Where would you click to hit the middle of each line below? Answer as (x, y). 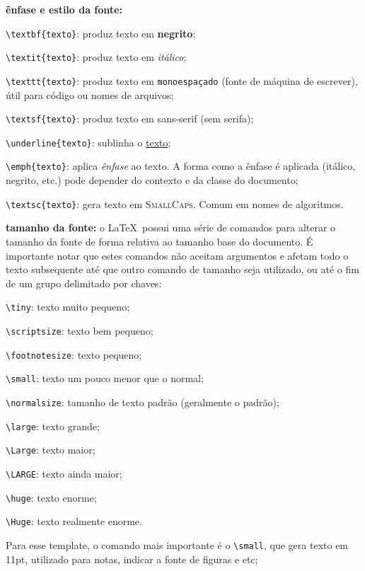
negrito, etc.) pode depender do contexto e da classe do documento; (152, 180)
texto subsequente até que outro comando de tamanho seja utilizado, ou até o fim (182, 269)
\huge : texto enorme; (51, 497)
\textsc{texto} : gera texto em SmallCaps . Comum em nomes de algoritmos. (175, 203)
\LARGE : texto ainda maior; (64, 473)
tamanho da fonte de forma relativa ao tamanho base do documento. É (160, 241)
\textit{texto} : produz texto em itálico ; (96, 57)
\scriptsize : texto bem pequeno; (80, 330)
